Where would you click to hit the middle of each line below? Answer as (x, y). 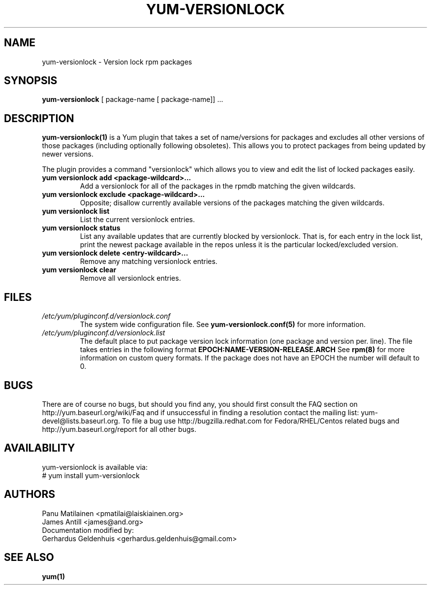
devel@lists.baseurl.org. (81, 421)
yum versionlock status (81, 228)
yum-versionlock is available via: (95, 467)
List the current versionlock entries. (137, 220)
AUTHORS (30, 494)
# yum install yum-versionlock (91, 475)
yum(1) (53, 576)
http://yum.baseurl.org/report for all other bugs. (119, 429)
